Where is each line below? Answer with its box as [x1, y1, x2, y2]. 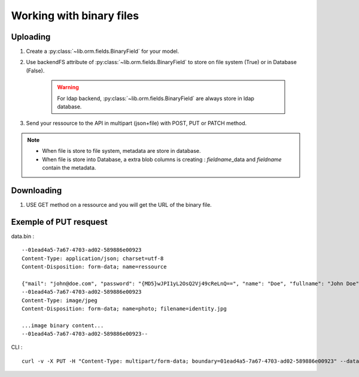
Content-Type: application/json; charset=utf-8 [22, 255, 164, 262]
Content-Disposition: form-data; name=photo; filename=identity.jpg [22, 305, 227, 312]
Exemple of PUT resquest [11, 216, 108, 227]
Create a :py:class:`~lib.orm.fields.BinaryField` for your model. [26, 48, 180, 55]
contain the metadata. [42, 164, 96, 171]
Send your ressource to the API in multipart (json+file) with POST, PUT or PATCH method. [26, 120, 247, 127]
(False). [26, 67, 45, 74]
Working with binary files [11, 9, 139, 22]
